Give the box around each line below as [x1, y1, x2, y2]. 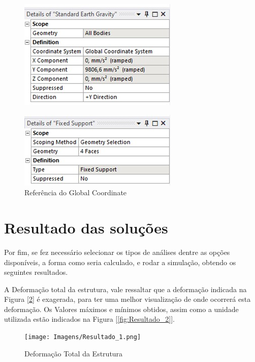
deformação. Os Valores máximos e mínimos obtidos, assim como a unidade [4, 303, 239, 314]
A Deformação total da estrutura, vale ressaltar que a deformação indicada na [4, 283, 247, 294]
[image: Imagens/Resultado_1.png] [24, 333, 141, 341]
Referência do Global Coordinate [24, 187, 127, 198]
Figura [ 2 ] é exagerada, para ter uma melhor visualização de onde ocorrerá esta [4, 294, 251, 304]
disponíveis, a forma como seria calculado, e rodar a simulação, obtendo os [4, 256, 236, 267]
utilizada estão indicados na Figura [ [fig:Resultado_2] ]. [4, 314, 175, 324]
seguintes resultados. [4, 267, 68, 277]
